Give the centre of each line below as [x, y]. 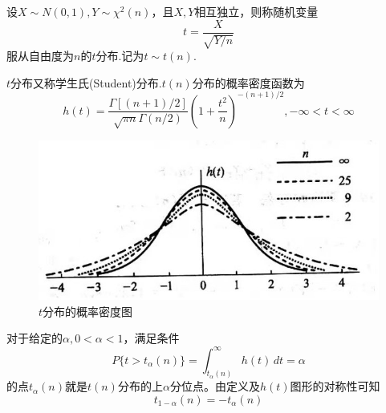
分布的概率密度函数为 [248, 82]
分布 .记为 [120, 56]
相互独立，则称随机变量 [256, 11]
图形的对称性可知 [335, 386]
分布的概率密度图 [88, 311]
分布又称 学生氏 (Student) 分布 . [86, 82]
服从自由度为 [40, 56]
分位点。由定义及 [215, 386]
